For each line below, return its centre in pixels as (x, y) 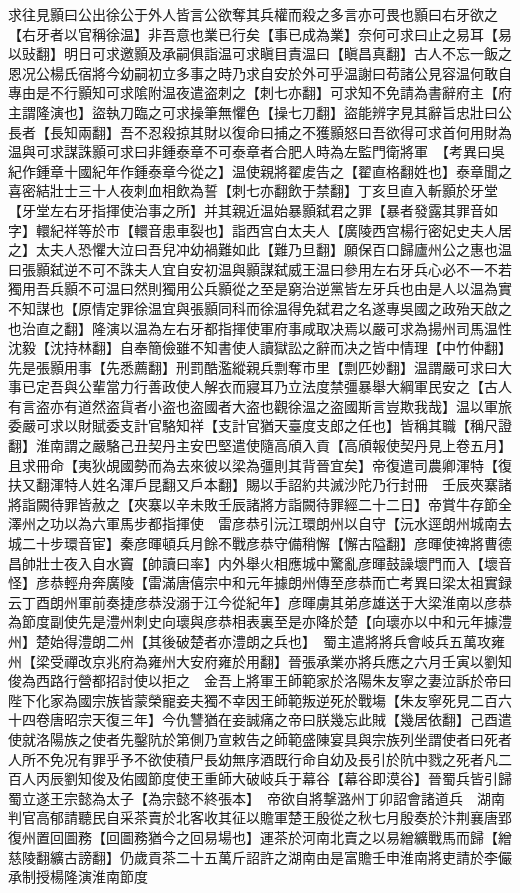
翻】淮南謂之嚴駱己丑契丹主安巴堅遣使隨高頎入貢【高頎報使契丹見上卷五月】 (260, 445)
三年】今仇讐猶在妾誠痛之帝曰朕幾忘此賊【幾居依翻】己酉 (308, 719)
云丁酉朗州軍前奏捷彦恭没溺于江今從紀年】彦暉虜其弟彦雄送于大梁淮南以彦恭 (260, 601)
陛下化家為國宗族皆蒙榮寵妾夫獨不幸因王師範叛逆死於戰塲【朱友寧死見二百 (253, 699)
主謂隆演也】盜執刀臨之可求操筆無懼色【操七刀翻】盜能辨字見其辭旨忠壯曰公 (260, 111)
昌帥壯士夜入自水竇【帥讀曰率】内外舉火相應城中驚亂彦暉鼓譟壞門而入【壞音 (260, 562)
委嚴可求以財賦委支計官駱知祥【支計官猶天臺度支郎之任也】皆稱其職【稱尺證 (260, 425)
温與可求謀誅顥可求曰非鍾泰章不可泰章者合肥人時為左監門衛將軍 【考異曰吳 (256, 151)
